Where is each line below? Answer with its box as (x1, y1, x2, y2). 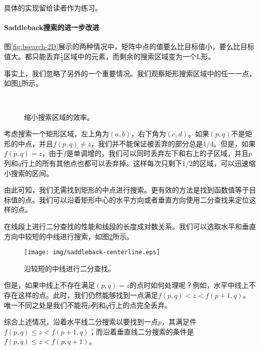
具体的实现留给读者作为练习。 (4, 3, 102, 13)
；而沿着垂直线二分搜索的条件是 (88, 326, 194, 336)
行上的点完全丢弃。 (108, 299, 172, 310)
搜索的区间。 (10, 167, 53, 178)
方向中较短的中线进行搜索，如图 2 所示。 (4, 231, 133, 241)
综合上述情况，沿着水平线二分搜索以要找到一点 (4, 316, 158, 327)
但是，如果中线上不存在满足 (4, 280, 95, 290)
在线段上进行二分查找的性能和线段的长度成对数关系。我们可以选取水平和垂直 (4, 221, 256, 231)
